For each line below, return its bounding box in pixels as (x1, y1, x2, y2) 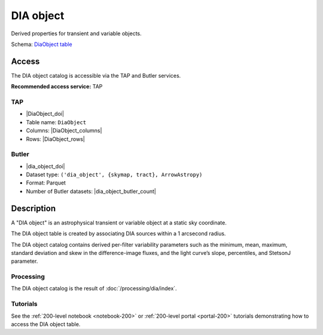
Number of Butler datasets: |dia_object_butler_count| (26, 188, 157, 195)
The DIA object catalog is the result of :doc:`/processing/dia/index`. (11, 285, 177, 292)
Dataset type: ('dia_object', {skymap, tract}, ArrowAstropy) (26, 171, 203, 179)
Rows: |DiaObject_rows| (26, 135, 85, 143)
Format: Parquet (26, 179, 66, 186)
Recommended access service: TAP (11, 83, 103, 90)
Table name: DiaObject (26, 118, 87, 125)
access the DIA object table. (11, 321, 81, 328)
